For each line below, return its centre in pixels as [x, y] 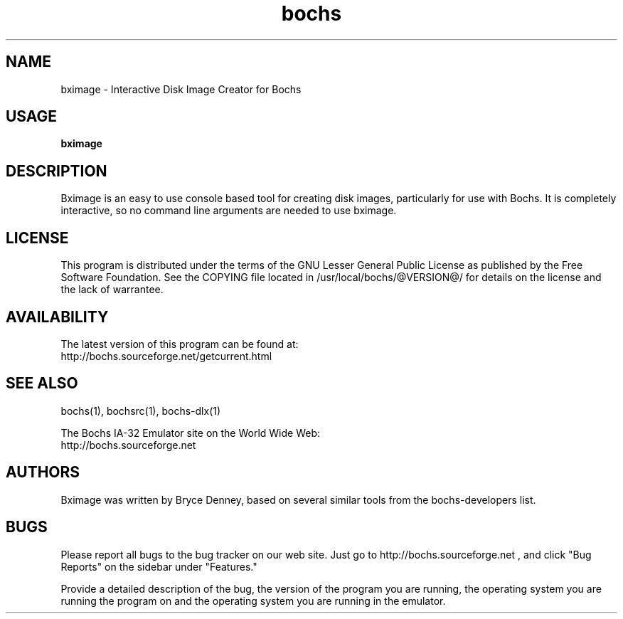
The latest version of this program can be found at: [180, 344]
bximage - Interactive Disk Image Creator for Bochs [181, 89]
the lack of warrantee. [112, 290]
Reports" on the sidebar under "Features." [159, 566]
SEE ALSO [42, 383]
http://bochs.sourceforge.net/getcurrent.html [166, 356]
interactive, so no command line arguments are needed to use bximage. [229, 211]
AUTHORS [43, 472]
